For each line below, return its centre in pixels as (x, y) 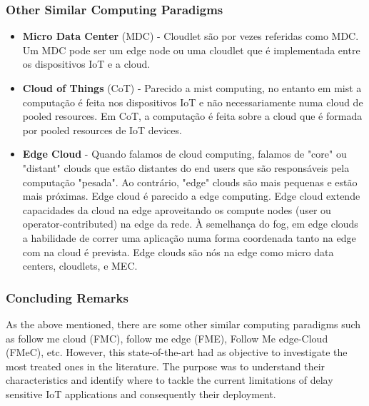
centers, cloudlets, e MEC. (80, 266)
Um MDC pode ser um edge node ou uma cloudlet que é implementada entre (191, 50)
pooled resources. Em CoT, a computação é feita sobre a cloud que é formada (192, 116)
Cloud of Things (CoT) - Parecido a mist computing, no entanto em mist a (192, 88)
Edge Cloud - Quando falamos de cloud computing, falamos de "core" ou (184, 154)
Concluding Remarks (67, 297)
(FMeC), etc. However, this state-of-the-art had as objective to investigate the (177, 352)
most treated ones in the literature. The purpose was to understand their (166, 366)
